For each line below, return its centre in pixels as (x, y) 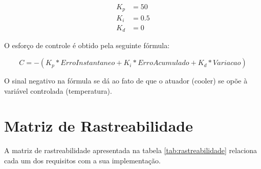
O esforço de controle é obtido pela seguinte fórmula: (87, 45)
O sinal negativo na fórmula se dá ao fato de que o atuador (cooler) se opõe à (126, 81)
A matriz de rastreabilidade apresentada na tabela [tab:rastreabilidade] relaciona (131, 150)
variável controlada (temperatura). (58, 90)
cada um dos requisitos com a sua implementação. (82, 160)
